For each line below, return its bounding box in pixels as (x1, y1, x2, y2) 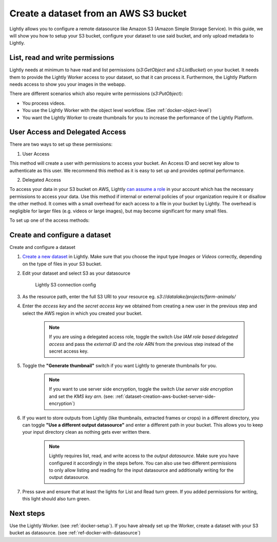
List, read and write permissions (9, 53, 115, 62)
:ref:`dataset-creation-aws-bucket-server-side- (115, 393, 216, 399)
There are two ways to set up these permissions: (9, 141, 113, 147)
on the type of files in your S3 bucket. (22, 261, 102, 267)
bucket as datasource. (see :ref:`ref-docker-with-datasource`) (9, 530, 141, 536)
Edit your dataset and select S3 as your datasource (22, 270, 131, 277)
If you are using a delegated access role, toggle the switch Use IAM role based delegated (49, 334, 238, 340)
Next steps (9, 509, 45, 518)
